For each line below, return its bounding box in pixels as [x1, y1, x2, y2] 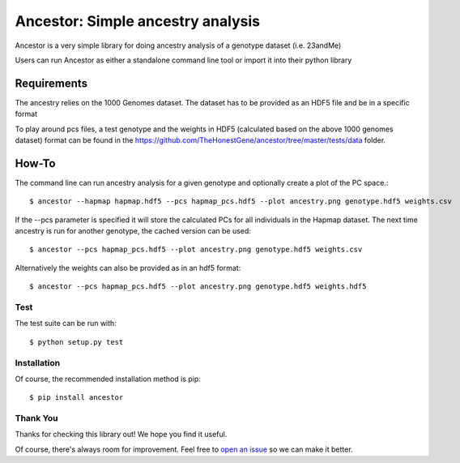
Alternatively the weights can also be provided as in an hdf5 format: [15, 263, 241, 272]
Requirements [15, 76, 88, 90]
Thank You [15, 413, 58, 424]
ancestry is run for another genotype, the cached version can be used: [15, 226, 251, 236]
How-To [15, 156, 56, 170]
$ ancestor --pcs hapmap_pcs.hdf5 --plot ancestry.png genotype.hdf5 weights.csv [29, 245, 363, 255]
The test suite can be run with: [15, 319, 117, 328]
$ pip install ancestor [29, 393, 124, 402]
